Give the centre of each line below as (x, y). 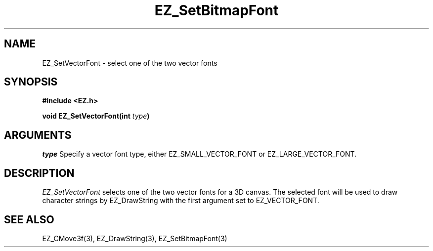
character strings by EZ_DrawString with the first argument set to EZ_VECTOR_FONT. (181, 201)
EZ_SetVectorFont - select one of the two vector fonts (130, 63)
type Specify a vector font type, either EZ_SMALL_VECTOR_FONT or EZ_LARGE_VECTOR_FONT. (199, 154)
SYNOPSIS (31, 82)
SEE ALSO (29, 219)
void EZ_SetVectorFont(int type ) (96, 116)
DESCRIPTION (39, 173)
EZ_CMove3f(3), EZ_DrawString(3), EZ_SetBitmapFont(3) (135, 238)
